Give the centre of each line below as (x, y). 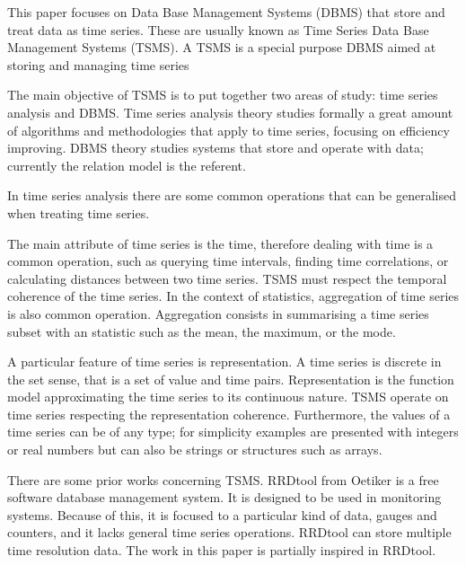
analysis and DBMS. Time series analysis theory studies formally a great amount (230, 112)
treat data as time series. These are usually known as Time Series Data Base (218, 29)
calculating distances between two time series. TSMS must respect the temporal (227, 278)
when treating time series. (79, 212)
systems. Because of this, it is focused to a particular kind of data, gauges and (222, 514)
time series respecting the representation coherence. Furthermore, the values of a (229, 414)
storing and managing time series (98, 64)
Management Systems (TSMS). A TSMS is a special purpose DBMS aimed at (222, 47)
